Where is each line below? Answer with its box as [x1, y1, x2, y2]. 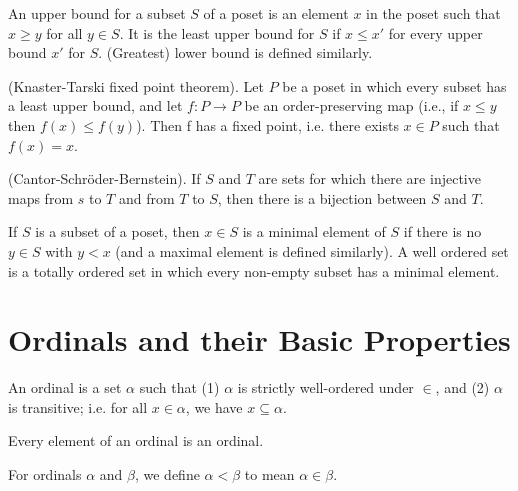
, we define [134, 464, 200, 485]
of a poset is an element [203, 3, 349, 23]
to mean [244, 464, 295, 485]
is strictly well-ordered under [237, 377, 414, 398]
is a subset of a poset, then [35, 221, 200, 242]
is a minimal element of [242, 221, 386, 242]
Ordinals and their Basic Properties [8, 319, 511, 360]
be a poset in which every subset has [282, 75, 507, 96]
